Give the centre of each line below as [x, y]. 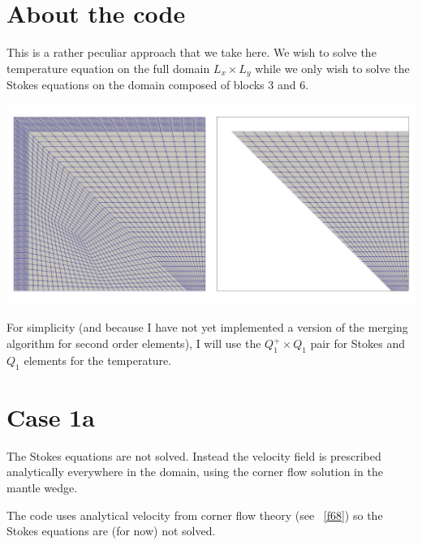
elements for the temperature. [98, 360]
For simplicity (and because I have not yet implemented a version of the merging [207, 327]
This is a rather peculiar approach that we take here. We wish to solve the [192, 52]
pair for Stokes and [358, 343]
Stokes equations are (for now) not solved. [111, 531]
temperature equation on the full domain [108, 68]
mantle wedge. [42, 487]
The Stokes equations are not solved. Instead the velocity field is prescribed [194, 455]
